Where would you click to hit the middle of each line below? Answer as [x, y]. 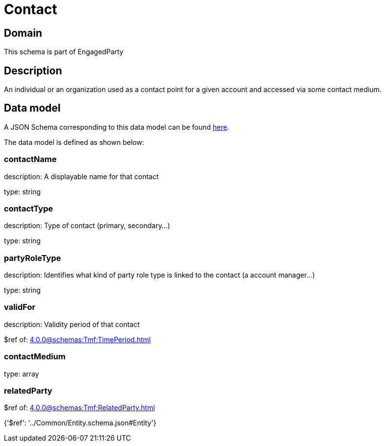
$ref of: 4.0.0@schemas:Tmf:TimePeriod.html [77, 339]
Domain [23, 33]
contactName [30, 159]
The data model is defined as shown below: [74, 142]
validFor [20, 307]
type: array [22, 374]
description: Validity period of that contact [72, 324]
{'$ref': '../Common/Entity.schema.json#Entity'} [80, 423]
